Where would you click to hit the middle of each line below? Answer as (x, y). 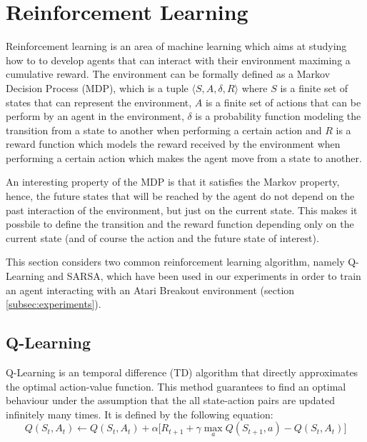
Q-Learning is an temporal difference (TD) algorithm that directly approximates (182, 372)
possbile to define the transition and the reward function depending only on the (180, 224)
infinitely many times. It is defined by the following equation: (140, 414)
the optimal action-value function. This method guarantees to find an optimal (176, 386)
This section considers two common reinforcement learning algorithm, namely (175, 262)
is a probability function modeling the (278, 116)
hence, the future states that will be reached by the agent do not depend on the (180, 196)
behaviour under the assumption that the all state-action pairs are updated (170, 400)
